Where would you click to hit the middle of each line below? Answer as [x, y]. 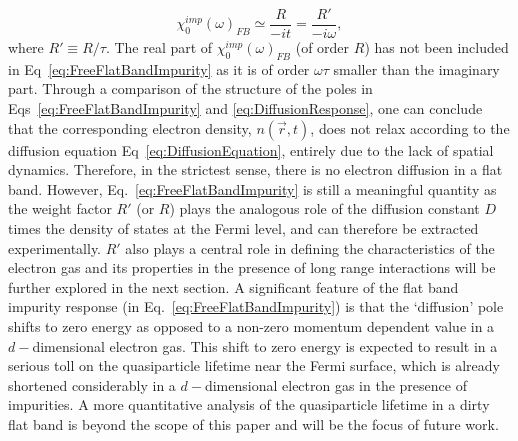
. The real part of [159, 47]
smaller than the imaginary [416, 68]
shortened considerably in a [92, 384]
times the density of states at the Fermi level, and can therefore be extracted [243, 228]
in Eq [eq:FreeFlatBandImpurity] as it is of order [159, 68]
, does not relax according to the [410, 127]
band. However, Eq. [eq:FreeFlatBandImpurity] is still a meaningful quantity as [252, 188]
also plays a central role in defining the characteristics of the [310, 247]
